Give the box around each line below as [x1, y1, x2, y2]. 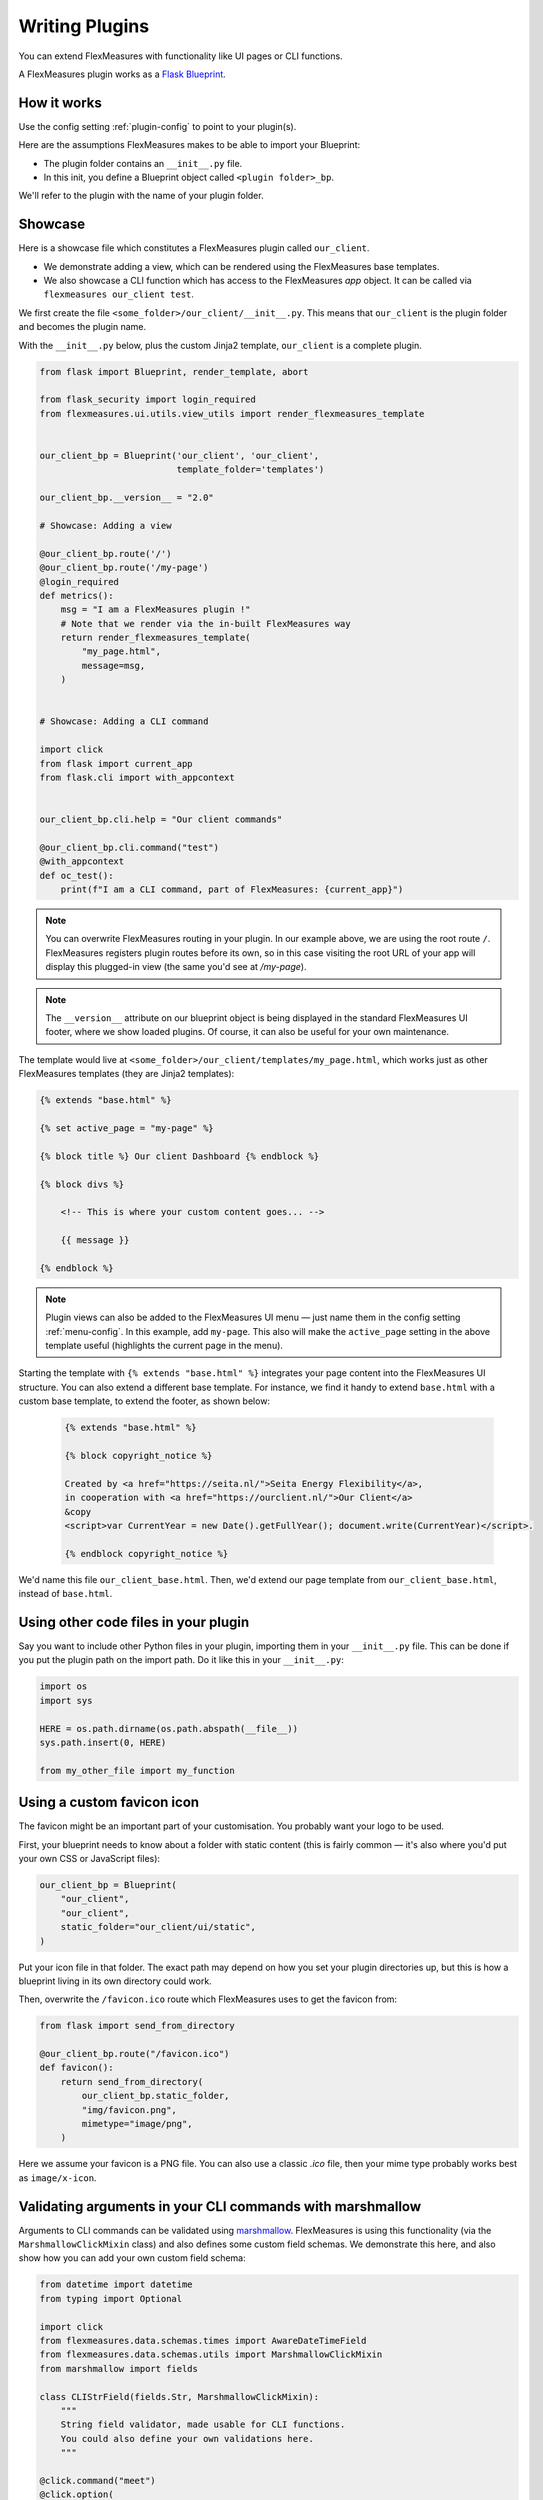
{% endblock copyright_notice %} [64, 1548, 229, 1559]
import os [39, 1681, 88, 1692]
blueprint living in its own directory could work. [18, 1975, 212, 1987]
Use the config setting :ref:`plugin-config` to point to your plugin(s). [18, 120, 297, 132]
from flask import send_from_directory [39, 2020, 235, 2032]
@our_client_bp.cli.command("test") [39, 841, 220, 853]
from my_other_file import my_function [39, 1765, 235, 1776]
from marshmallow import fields [39, 2363, 199, 2374]
